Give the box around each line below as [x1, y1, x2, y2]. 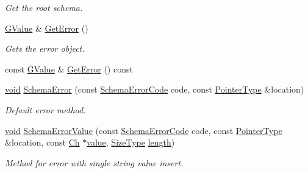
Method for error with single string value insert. [5, 156, 184, 169]
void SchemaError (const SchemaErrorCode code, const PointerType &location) [5, 83, 304, 96]
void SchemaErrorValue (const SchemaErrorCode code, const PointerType [5, 124, 282, 136]
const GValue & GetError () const [5, 62, 133, 75]
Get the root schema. [5, 1, 83, 13]
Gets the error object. [5, 42, 85, 55]
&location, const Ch [5, 136, 80, 149]
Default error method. [5, 103, 86, 116]
